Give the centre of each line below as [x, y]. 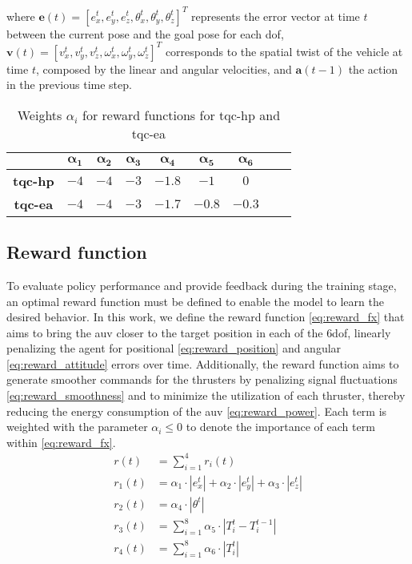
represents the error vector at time [276, 16]
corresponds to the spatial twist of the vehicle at [284, 51]
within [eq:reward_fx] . [61, 442]
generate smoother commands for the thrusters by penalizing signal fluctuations [202, 379]
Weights [40, 115]
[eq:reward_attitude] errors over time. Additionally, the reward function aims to [203, 363]
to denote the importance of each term [280, 427]
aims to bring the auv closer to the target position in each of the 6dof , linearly [199, 332]
